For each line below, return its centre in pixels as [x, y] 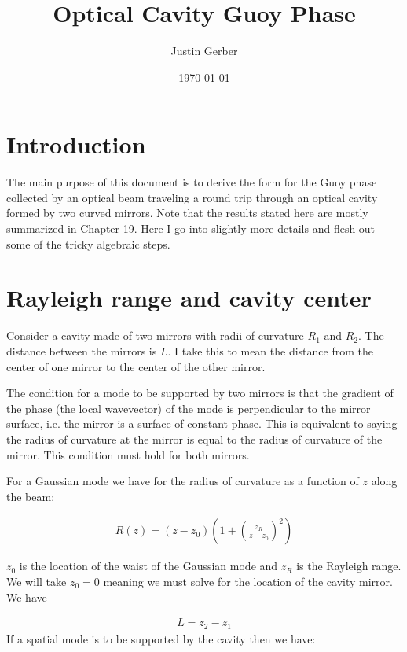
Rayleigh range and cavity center [189, 298]
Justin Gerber [204, 51]
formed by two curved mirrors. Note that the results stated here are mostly [187, 213]
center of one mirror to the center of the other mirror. [136, 366]
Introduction [76, 144]
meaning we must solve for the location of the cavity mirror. [248, 581]
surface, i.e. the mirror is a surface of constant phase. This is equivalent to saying [202, 424]
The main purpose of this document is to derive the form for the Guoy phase [192, 182]
